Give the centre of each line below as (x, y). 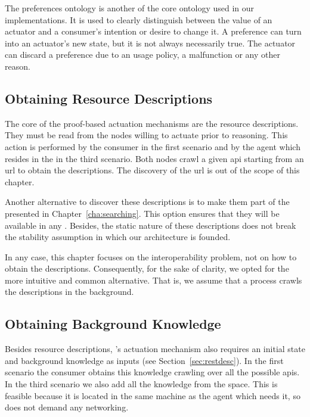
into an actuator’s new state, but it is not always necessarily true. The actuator (150, 43)
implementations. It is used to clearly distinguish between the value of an (139, 19)
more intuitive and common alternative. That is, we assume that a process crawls (154, 280)
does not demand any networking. (67, 407)
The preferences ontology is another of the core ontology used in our (130, 8)
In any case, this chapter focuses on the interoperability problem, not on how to (151, 256)
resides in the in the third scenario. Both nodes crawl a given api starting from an (154, 158)
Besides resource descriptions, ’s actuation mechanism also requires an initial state (155, 349)
